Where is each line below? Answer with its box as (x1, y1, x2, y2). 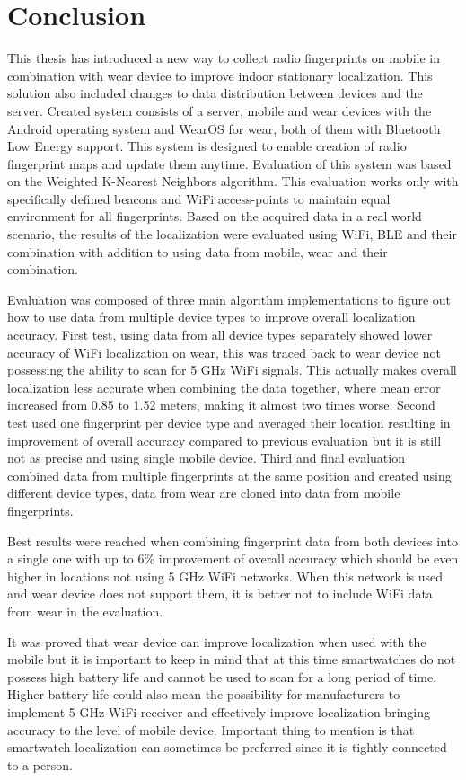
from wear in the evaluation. (7, 601, 163, 620)
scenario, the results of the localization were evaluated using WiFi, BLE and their (7, 225, 457, 244)
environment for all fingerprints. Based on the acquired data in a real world (7, 207, 422, 226)
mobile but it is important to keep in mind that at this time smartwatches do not (7, 650, 456, 669)
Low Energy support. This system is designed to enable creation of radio (7, 137, 407, 155)
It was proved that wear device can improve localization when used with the (7, 632, 426, 651)
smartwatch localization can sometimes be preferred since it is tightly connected (7, 738, 447, 757)
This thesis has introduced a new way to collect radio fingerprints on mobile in (7, 49, 440, 67)
